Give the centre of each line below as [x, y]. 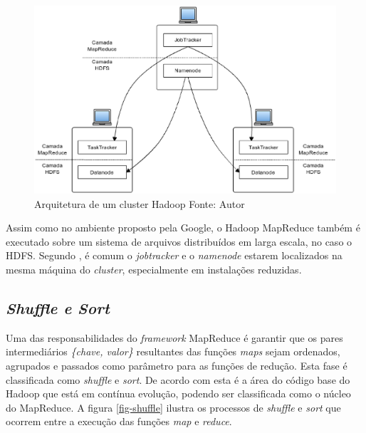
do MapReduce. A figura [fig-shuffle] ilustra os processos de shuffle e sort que [173, 407]
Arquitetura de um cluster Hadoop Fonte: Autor [140, 203]
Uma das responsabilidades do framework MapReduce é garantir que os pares [174, 337]
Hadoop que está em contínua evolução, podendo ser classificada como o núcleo [178, 393]
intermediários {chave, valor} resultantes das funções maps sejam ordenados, [173, 351]
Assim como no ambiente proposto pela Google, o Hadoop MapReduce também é [183, 228]
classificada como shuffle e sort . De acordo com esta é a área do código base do [178, 379]
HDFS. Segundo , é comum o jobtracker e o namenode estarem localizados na [174, 255]
